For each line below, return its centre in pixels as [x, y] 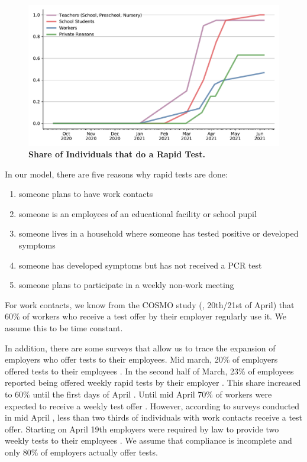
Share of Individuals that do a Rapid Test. [117, 154]
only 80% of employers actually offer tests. [81, 452]
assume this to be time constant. [64, 328]
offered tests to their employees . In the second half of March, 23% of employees [149, 371]
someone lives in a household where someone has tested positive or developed [159, 233]
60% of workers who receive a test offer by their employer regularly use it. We [146, 316]
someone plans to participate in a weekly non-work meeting [126, 285]
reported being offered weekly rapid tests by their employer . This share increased [153, 382]
